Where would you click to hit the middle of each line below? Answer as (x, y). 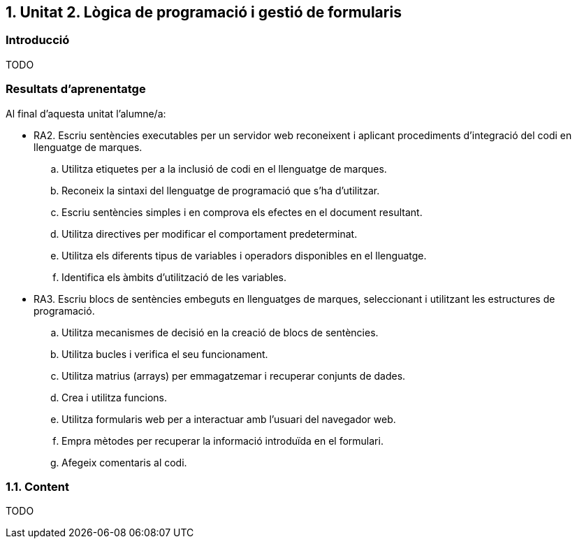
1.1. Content (37, 486)
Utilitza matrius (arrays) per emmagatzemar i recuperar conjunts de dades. (234, 375)
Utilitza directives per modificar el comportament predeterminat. (210, 234)
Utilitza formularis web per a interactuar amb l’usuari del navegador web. (229, 419)
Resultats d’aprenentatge (76, 89)
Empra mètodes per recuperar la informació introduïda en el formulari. (222, 441)
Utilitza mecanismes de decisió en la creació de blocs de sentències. (220, 332)
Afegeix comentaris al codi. (124, 462)
